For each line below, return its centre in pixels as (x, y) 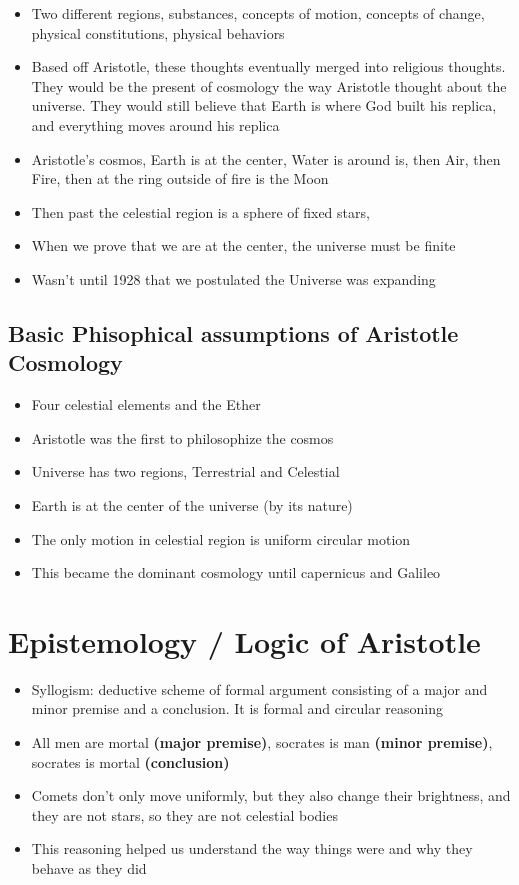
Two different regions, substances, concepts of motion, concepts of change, (258, 13)
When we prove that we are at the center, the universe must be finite (243, 245)
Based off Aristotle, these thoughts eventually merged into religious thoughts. (268, 66)
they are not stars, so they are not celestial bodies (184, 814)
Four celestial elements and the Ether (146, 404)
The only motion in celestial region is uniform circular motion (221, 538)
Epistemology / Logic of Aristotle (244, 640)
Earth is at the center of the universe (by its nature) (192, 504)
